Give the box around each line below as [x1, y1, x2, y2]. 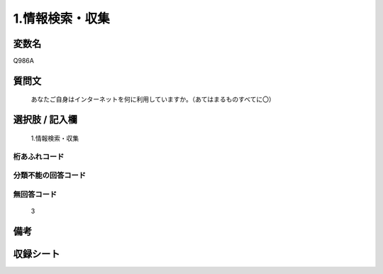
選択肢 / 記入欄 [13, 114, 78, 126]
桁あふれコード [13, 151, 65, 161]
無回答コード [13, 189, 57, 199]
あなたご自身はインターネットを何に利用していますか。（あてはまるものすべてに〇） [30, 95, 276, 104]
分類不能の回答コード [13, 170, 87, 180]
